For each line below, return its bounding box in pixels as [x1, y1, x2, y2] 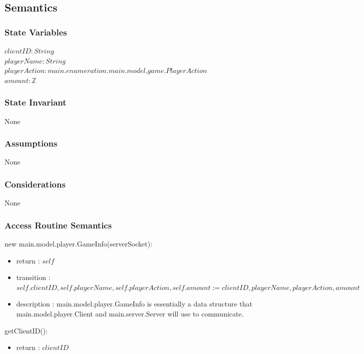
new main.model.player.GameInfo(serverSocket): [5, 238, 153, 249]
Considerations [5, 177, 66, 190]
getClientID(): [5, 325, 48, 335]
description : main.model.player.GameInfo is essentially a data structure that [16, 298, 253, 309]
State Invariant [5, 96, 67, 108]
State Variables [5, 25, 67, 38]
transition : [16, 272, 51, 282]
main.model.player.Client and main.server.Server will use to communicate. [16, 308, 244, 318]
